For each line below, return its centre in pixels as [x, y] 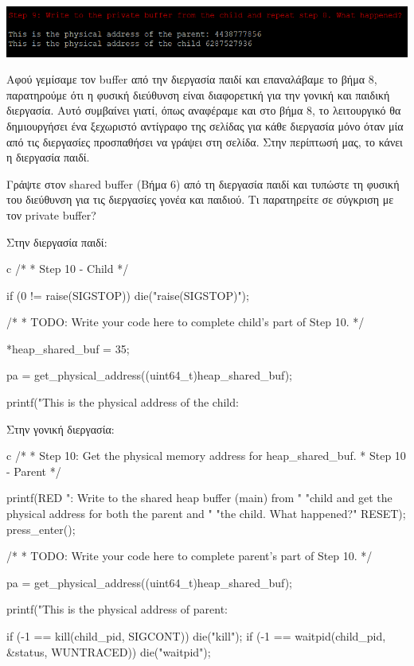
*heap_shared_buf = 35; [68, 348]
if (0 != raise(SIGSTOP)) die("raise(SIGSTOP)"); [128, 295]
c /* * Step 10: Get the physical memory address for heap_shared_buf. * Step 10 [206, 456]
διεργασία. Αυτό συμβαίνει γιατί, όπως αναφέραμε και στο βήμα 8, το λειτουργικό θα [204, 110]
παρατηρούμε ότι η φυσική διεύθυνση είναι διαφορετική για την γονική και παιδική [198, 94]
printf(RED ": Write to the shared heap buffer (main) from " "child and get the [199, 498]
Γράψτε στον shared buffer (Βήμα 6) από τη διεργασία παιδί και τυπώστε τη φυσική [203, 183]
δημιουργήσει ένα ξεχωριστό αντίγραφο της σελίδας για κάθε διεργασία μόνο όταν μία [205, 125]
